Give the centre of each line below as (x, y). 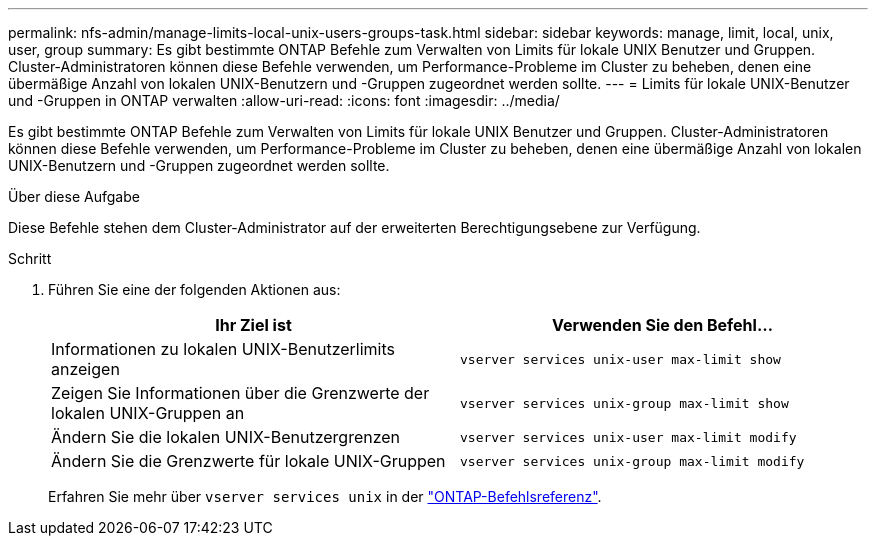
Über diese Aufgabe (74, 196)
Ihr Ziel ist (253, 325)
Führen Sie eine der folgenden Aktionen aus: (194, 289)
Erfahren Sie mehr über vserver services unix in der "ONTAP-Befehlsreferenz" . (325, 496)
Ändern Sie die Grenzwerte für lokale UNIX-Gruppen (248, 461)
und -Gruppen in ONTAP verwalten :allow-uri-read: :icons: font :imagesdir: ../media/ (284, 100)
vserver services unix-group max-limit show (624, 403)
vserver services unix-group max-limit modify (632, 461)
